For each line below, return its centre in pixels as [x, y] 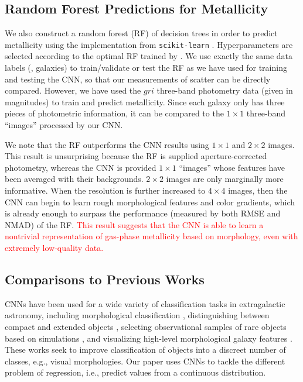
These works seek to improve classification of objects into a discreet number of [145, 350]
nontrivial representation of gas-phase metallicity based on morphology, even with [151, 236]
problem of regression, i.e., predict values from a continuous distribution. [135, 372]
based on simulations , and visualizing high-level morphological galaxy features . [149, 338]
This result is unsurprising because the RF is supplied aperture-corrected [136, 156]
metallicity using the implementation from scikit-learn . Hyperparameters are [149, 44]
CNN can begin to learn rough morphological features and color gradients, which [150, 202]
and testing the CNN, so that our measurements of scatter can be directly [138, 79]
